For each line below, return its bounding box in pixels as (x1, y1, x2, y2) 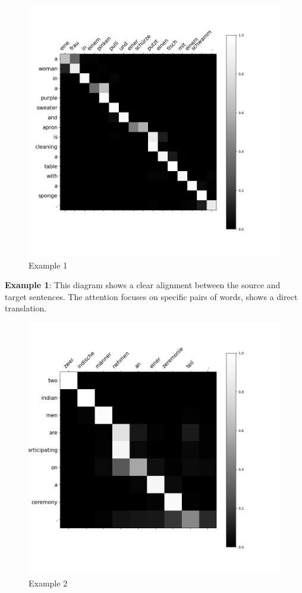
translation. (5, 302, 47, 314)
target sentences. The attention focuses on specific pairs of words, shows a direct (5, 290, 298, 302)
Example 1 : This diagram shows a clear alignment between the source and (5, 279, 281, 291)
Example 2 (29, 576, 68, 589)
